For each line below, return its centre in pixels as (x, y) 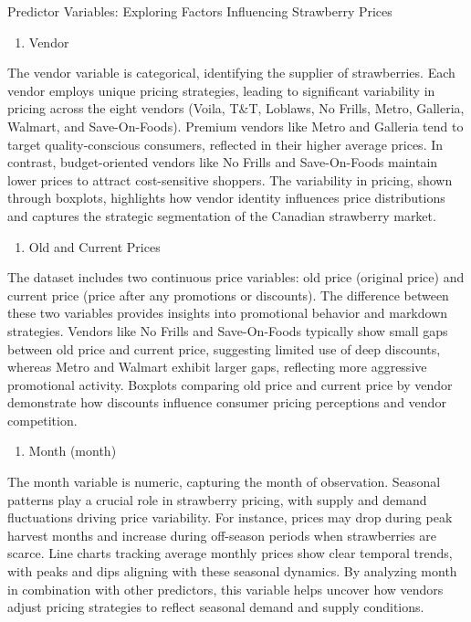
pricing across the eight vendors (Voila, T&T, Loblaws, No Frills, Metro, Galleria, (236, 108)
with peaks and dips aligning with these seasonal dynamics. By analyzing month (232, 571)
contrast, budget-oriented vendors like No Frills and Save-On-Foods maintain (223, 162)
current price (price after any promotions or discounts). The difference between (228, 295)
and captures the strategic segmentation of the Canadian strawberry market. (222, 215)
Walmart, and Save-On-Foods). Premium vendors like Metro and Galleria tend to (235, 126)
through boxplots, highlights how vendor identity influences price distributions (226, 198)
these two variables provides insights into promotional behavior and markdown (228, 313)
